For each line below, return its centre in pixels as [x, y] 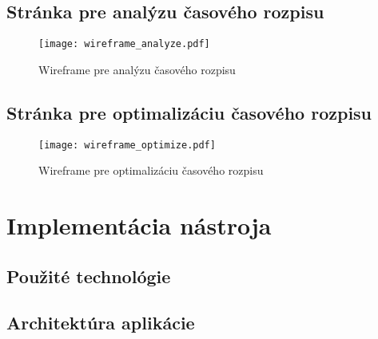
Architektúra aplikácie [101, 323]
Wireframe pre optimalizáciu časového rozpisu [151, 170]
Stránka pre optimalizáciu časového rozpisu [189, 112]
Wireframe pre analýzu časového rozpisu [137, 69]
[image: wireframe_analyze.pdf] [124, 44]
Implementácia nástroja [139, 225]
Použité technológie [89, 276]
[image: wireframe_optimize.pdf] [127, 145]
